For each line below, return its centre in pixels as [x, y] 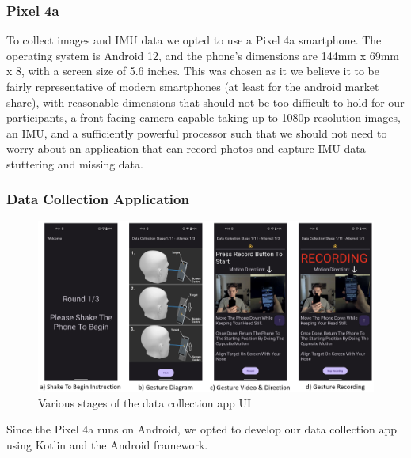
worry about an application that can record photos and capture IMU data [186, 148]
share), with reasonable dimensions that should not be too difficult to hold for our [205, 102]
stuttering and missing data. [75, 163]
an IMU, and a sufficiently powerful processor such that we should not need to [197, 132]
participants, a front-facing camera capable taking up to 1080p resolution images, [204, 117]
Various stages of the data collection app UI [145, 402]
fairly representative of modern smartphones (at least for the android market [193, 86]
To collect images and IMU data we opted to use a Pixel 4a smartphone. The [194, 40]
